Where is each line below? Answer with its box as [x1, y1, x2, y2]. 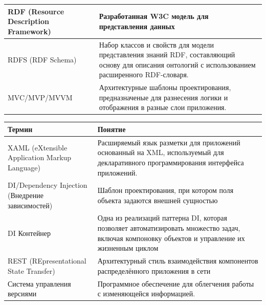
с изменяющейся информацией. [97, 288, 195, 299]
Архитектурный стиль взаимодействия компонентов [97, 255, 258, 266]
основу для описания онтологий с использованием [99, 59, 256, 70]
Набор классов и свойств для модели [99, 39, 214, 50]
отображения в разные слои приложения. [99, 102, 227, 113]
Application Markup [8, 152, 72, 163]
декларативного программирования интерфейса [97, 157, 244, 167]
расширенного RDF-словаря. [99, 69, 189, 80]
